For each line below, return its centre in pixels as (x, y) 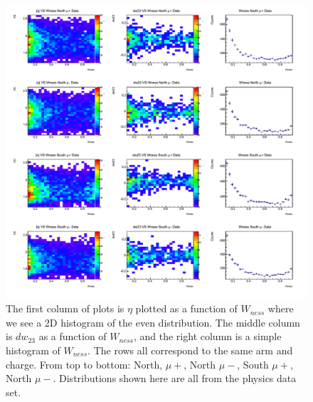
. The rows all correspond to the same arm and (190, 350)
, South (253, 364)
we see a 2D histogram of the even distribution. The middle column (153, 322)
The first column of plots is (65, 308)
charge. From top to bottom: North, (84, 364)
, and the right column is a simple (207, 336)
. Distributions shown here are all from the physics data (175, 378)
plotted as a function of (186, 308)
